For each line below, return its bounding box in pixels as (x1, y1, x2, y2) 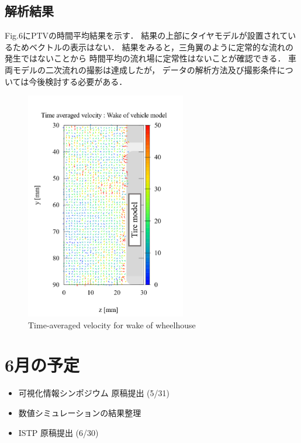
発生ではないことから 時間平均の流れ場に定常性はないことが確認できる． (5, 52, 286, 64)
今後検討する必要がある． (29, 75, 127, 87)
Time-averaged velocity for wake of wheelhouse (28, 318, 196, 331)
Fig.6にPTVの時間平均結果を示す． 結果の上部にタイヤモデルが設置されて (5, 29, 288, 42)
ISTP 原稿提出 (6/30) (18, 426, 99, 438)
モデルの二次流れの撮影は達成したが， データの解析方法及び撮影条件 (12, 63, 277, 75)
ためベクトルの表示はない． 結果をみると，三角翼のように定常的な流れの (12, 40, 294, 53)
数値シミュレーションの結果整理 (18, 406, 141, 418)
